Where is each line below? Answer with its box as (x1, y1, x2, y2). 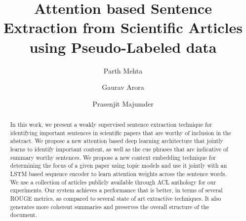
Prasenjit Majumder (92, 98, 154, 109)
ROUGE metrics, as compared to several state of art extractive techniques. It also (10, 194, 221, 202)
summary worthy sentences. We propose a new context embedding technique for (10, 153, 216, 161)
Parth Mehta (103, 65, 143, 75)
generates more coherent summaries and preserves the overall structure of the (10, 202, 209, 211)
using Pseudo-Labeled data (29, 37, 217, 57)
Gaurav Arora (102, 82, 144, 92)
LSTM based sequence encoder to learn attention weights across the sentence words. (10, 170, 227, 178)
